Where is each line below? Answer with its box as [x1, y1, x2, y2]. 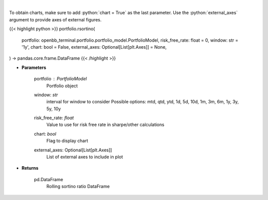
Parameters [21, 65, 47, 70]
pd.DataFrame [34, 176, 64, 182]
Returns [21, 165, 39, 171]
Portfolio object [46, 82, 78, 89]
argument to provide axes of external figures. [9, 16, 102, 22]
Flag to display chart [46, 138, 88, 144]
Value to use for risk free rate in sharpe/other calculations [46, 122, 165, 128]
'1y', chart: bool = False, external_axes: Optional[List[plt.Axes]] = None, [21, 44, 167, 50]
